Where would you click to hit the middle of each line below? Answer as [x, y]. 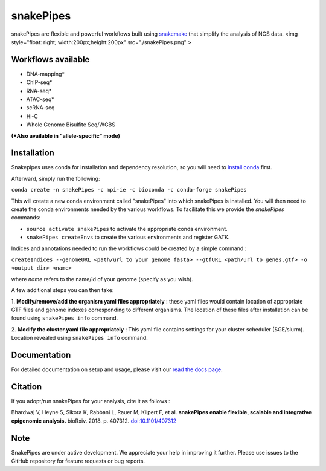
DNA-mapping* [45, 74]
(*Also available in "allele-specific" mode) [66, 135]
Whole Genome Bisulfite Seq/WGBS [71, 125]
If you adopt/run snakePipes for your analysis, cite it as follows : [91, 401]
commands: [26, 218]
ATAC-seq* [40, 99]
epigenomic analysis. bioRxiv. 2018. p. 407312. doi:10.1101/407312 [94, 421]
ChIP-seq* [39, 82]
